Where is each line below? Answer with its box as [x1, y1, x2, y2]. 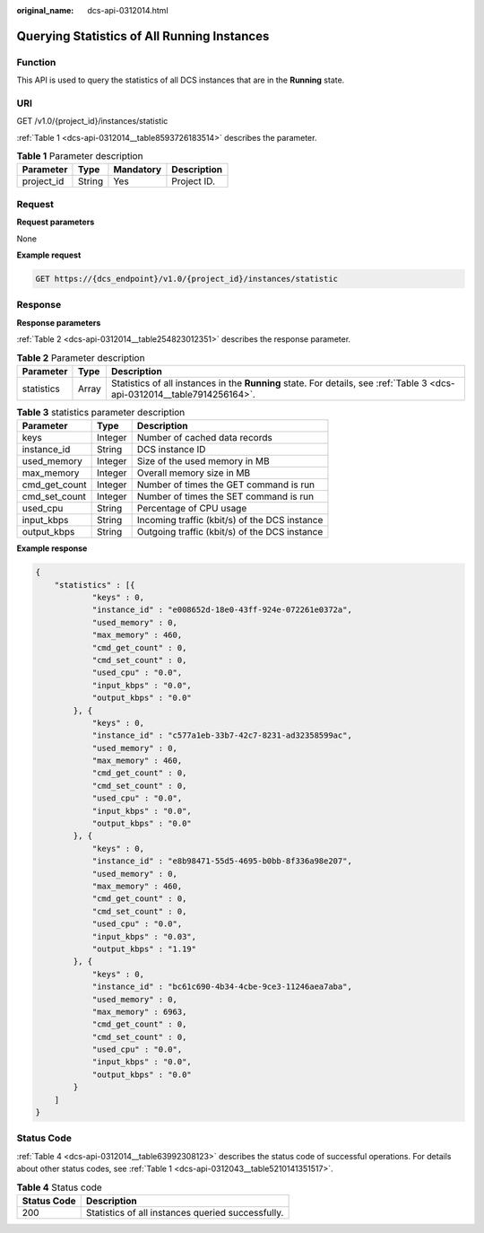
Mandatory [113, 163, 161, 176]
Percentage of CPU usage [136, 503, 247, 515]
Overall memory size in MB [136, 467, 251, 479]
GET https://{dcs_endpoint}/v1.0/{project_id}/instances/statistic [35, 274, 339, 284]
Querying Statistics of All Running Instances [16, 28, 270, 44]
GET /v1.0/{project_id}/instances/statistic [16, 116, 169, 127]
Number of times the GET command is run [136, 478, 315, 491]
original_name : [16, 5, 74, 15]
